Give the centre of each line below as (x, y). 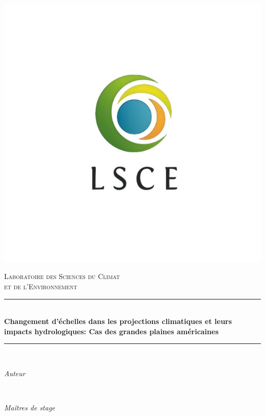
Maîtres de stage (30, 408)
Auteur (15, 373)
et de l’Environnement (41, 286)
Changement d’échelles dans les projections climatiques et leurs (118, 321)
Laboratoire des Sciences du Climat (62, 276)
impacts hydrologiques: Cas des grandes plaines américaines (111, 331)
